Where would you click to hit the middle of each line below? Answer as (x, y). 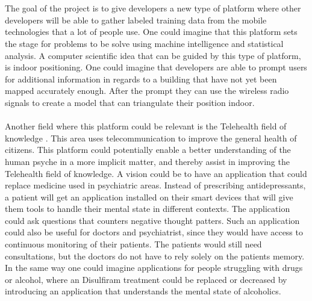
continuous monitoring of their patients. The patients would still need (133, 244)
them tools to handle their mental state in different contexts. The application (148, 209)
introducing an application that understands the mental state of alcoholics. (143, 291)
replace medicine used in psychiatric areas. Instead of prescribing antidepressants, (155, 185)
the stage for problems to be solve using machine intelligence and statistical (144, 43)
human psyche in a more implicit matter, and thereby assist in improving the (147, 161)
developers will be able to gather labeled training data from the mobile (136, 20)
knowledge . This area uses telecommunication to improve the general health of (151, 138)
